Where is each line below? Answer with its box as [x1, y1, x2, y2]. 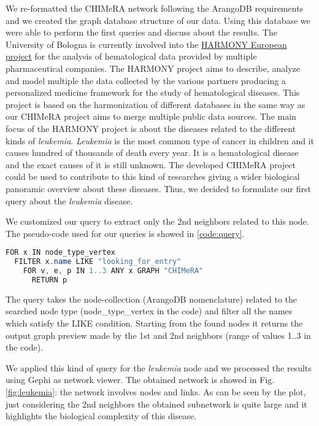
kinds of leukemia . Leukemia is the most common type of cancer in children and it [6, 134, 315, 147]
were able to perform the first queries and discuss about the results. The [6, 26, 277, 39]
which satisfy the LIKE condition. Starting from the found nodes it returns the [6, 316, 303, 329]
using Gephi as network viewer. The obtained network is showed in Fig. [6, 373, 275, 386]
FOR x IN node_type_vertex [6, 248, 115, 257]
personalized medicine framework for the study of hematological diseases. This [6, 86, 300, 99]
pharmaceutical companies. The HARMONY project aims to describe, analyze [6, 61, 301, 74]
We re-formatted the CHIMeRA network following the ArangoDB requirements [6, 2, 304, 14]
